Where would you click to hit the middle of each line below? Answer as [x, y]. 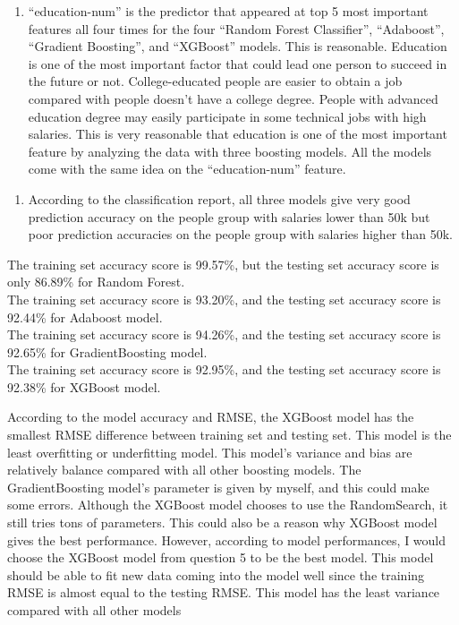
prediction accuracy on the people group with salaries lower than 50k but [229, 216]
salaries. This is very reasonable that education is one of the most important [238, 134]
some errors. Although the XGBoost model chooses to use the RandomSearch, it [228, 505]
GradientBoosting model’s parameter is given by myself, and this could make [218, 487]
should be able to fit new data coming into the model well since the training [216, 574]
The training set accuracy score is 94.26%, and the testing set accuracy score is [224, 334]
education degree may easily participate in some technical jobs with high [227, 116]
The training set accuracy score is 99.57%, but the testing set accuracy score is [223, 264]
